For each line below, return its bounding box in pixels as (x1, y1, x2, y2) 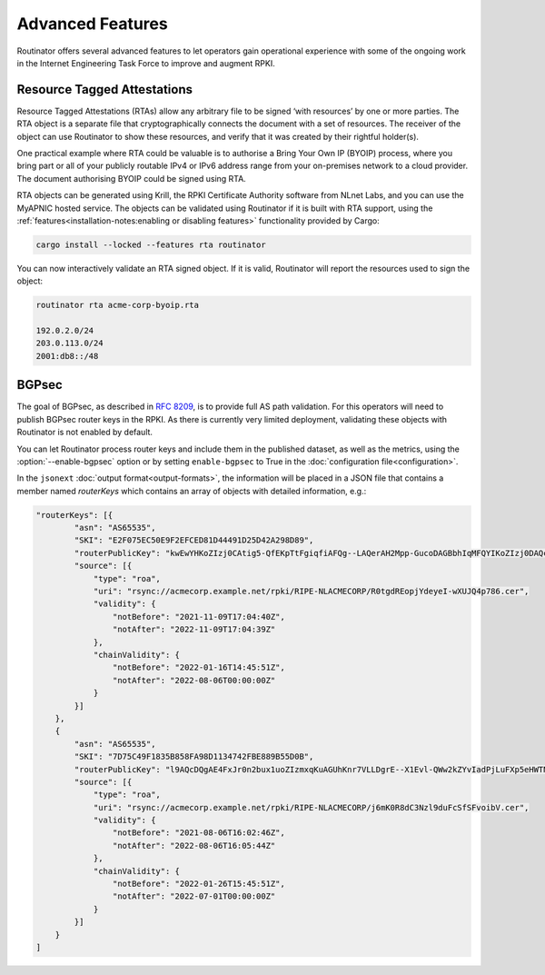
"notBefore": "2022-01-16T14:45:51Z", (112, 662, 285, 672)
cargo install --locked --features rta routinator (35, 239, 267, 250)
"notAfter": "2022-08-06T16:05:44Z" (112, 841, 276, 851)
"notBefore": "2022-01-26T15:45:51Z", (112, 879, 285, 890)
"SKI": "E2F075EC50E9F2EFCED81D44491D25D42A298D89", (74, 535, 314, 545)
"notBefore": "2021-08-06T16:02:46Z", (112, 828, 285, 838)
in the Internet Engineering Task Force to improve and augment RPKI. (16, 57, 276, 68)
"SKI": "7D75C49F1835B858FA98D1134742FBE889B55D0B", (74, 751, 314, 762)
